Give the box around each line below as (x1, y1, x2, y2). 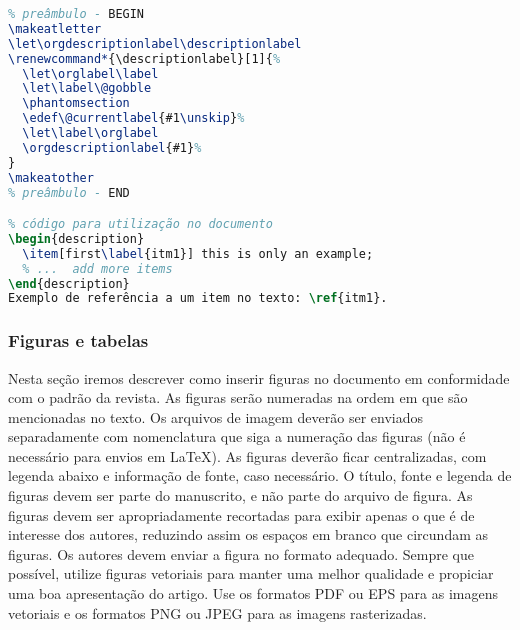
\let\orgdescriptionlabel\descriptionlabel (8, 36, 302, 51)
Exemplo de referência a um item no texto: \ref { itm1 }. (8, 291, 388, 306)
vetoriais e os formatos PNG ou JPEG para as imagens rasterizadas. (8, 602, 427, 623)
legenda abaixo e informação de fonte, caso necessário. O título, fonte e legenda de (8, 465, 512, 486)
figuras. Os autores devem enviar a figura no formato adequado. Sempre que (8, 543, 474, 564)
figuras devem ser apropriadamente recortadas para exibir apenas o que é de (8, 504, 475, 525)
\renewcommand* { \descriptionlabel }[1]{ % (8, 51, 281, 66)
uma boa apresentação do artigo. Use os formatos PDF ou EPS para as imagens (8, 583, 499, 604)
